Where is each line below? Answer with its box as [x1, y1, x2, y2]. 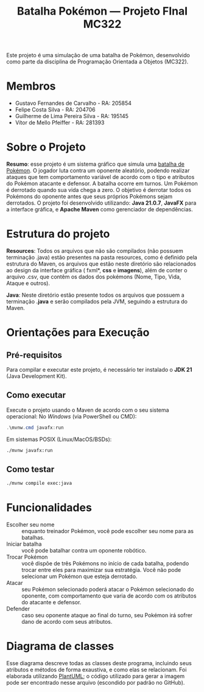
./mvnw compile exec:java [6, 480, 72, 487]
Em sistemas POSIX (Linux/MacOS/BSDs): [6, 436, 112, 443]
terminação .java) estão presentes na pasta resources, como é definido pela [6, 254, 198, 261]
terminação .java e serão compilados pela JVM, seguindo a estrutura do [6, 298, 188, 305]
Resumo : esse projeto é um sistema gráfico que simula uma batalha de [6, 160, 185, 168]
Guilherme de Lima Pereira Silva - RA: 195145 [15, 113, 129, 120]
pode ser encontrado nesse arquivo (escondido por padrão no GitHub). [6, 679, 185, 687]
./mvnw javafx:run [6, 447, 53, 453]
